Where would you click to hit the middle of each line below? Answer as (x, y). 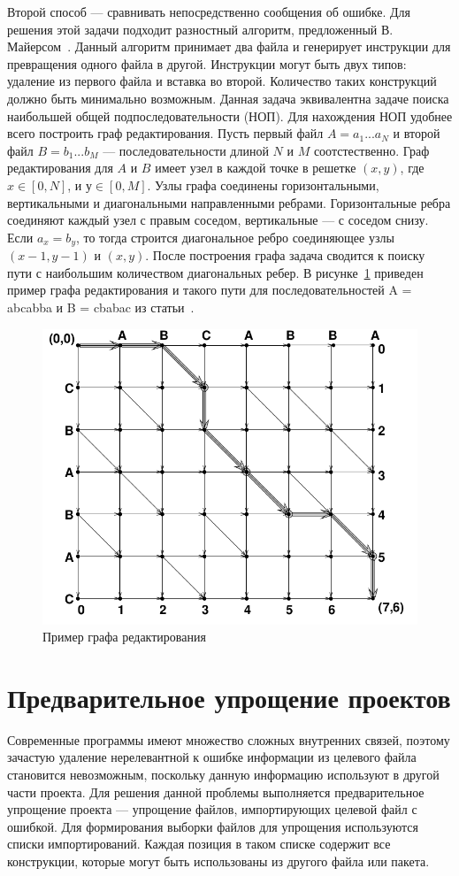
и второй (417, 133)
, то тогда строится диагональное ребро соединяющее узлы (235, 237)
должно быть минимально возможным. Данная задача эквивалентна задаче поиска (228, 98)
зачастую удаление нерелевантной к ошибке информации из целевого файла (212, 757)
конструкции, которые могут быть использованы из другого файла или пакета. (218, 861)
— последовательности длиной (186, 150)
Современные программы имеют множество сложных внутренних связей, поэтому (229, 739)
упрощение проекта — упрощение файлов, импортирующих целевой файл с (212, 809)
